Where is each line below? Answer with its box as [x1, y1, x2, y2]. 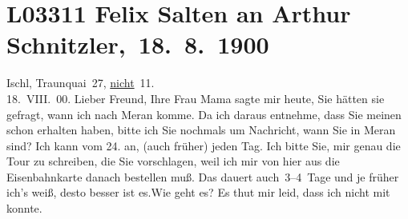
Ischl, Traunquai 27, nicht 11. [6, 74, 155, 91]
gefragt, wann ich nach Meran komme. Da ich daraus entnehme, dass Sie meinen [6, 106, 402, 122]
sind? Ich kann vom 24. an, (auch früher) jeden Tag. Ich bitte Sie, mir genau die [6, 137, 401, 153]
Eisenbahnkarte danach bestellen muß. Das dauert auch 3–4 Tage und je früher [6, 168, 399, 185]
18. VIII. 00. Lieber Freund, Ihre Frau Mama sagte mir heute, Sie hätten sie [6, 90, 385, 106]
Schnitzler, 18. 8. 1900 [6, 28, 269, 61]
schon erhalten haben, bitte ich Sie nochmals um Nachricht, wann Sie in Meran [6, 121, 396, 138]
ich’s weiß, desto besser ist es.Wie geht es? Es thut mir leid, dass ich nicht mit [6, 184, 390, 201]
